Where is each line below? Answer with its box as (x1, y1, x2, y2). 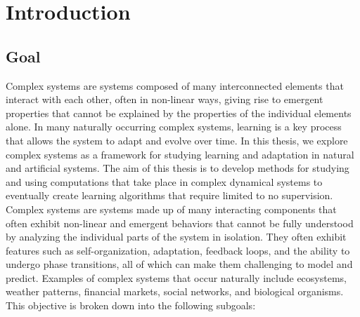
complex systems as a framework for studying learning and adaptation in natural (6, 147, 354, 161)
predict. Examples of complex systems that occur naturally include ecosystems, (6, 270, 347, 285)
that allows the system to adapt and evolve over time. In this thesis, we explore (6, 133, 348, 147)
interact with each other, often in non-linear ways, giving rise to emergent (6, 92, 323, 107)
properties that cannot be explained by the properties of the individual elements (6, 105, 352, 120)
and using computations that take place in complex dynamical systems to (6, 174, 323, 189)
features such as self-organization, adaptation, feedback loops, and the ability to (6, 243, 350, 257)
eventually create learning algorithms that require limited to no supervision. (6, 188, 333, 203)
